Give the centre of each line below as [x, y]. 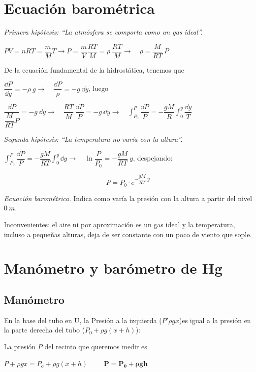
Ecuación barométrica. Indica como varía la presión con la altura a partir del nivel [128, 198]
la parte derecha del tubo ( [45, 330]
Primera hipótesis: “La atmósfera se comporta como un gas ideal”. [103, 32]
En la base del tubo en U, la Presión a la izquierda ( [83, 320]
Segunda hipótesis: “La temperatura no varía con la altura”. [93, 139]
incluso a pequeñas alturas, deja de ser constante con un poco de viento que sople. [128, 234]
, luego [98, 88]
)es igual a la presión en [215, 320]
